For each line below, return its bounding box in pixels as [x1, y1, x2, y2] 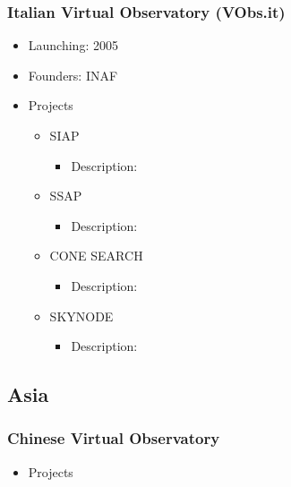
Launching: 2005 [28, 36, 118, 55]
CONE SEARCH [49, 246, 143, 265]
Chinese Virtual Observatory [7, 427, 220, 449]
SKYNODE [49, 306, 114, 325]
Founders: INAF [28, 65, 118, 84]
